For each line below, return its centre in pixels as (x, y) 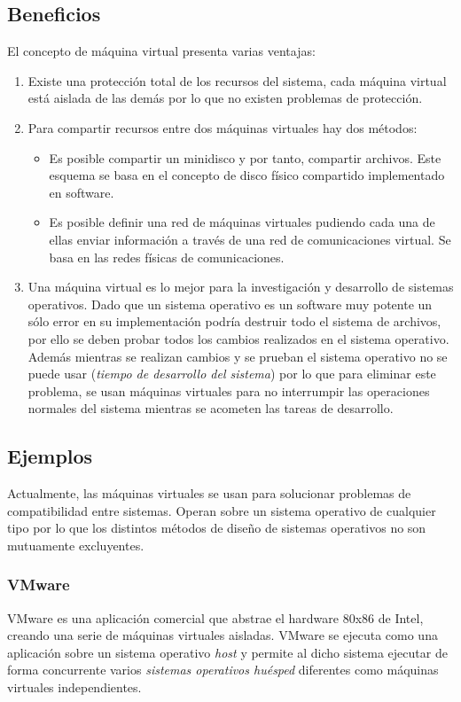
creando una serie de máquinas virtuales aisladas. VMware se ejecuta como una (223, 635)
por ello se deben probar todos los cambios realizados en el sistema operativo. (238, 338)
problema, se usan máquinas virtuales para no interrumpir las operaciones (229, 390)
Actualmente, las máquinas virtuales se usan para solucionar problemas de (209, 493)
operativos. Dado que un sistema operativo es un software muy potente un (230, 304)
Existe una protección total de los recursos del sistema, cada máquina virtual (237, 80)
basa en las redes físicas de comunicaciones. (167, 257)
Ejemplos (50, 456)
